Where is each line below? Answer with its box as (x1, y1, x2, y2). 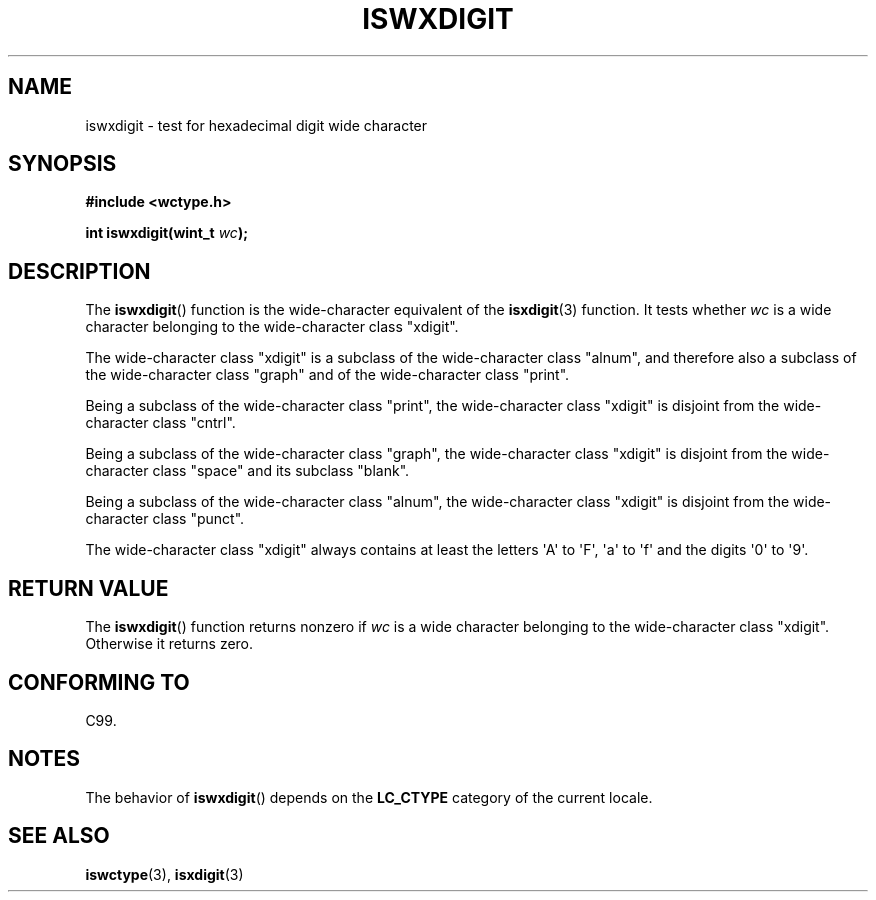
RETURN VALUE (8, 575, 169, 601)
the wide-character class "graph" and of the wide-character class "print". (85, 366, 570, 384)
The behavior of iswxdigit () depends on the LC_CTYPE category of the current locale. (85, 788, 653, 806)
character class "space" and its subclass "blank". (85, 462, 410, 480)
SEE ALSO (8, 823, 110, 849)
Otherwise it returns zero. (85, 635, 254, 653)
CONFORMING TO (8, 669, 190, 695)
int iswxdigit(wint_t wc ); (85, 224, 248, 242)
